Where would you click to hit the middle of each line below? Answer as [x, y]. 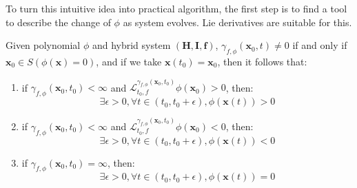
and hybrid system [131, 45]
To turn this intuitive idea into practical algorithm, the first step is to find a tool [176, 8]
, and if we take [129, 61]
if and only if [320, 45]
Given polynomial [43, 45]
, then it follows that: [262, 61]
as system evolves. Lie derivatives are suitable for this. [237, 22]
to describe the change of [58, 22]
